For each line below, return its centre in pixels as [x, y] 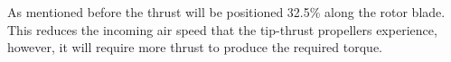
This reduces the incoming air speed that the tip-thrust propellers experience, [222, 29]
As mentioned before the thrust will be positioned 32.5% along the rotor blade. [226, 12]
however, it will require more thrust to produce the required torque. [195, 47]
